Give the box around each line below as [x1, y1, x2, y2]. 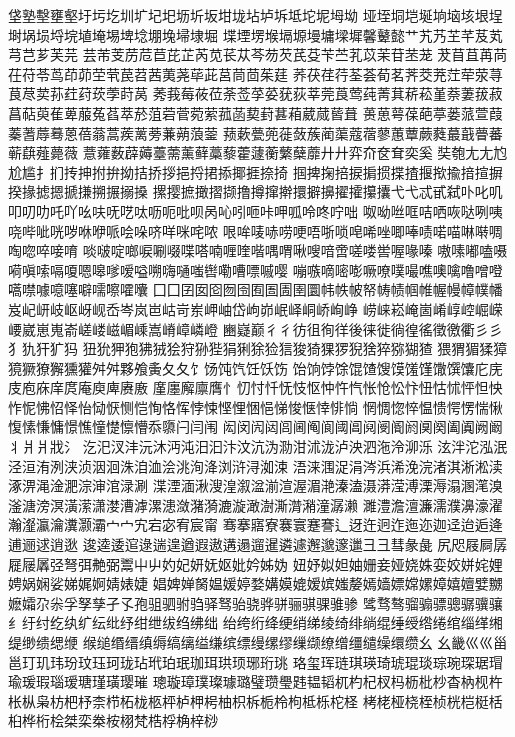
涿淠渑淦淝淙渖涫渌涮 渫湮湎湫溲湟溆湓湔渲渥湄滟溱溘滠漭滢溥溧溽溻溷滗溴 [8, 475, 503, 496]
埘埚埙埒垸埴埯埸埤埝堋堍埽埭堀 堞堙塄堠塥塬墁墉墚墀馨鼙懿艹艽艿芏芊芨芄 [8, 24, 503, 45]
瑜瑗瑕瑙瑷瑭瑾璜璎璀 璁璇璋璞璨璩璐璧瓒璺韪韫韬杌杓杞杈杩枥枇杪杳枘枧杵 [8, 671, 503, 692]
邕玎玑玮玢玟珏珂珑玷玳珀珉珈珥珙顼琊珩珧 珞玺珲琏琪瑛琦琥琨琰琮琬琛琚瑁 [8, 651, 503, 672]
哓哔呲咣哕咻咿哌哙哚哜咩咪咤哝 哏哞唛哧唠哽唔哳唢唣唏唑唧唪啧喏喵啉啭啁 [8, 220, 503, 241]
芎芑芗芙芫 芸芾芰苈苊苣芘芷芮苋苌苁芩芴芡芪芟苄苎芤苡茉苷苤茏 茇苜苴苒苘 [8, 44, 508, 65]
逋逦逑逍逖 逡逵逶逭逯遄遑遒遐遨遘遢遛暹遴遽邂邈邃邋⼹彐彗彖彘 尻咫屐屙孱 [8, 534, 508, 555]
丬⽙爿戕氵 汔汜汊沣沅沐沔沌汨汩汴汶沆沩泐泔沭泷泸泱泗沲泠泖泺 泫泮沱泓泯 [8, 436, 508, 457]
